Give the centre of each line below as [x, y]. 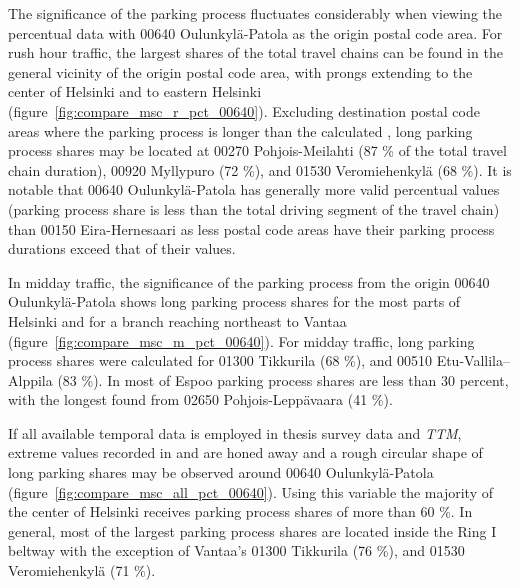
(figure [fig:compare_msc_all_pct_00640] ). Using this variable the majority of [250, 491]
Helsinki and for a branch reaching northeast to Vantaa [177, 320]
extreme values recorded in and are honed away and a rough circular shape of [245, 452]
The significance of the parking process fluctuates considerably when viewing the [255, 13]
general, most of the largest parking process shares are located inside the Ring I [252, 530]
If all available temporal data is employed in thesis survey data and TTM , [235, 432]
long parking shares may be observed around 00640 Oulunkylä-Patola [221, 472]
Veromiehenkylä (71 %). [82, 570]
